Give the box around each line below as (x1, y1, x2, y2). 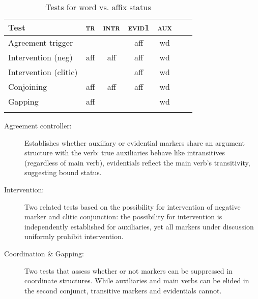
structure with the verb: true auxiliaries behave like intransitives (24, 147, 225, 158)
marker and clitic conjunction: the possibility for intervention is (24, 211, 222, 222)
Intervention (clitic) (8, 66, 78, 78)
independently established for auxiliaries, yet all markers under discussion (24, 221, 254, 231)
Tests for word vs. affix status (45, 1, 151, 13)
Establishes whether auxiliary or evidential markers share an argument (24, 137, 245, 148)
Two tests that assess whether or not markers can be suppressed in (24, 265, 233, 276)
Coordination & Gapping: (4, 248, 84, 258)
